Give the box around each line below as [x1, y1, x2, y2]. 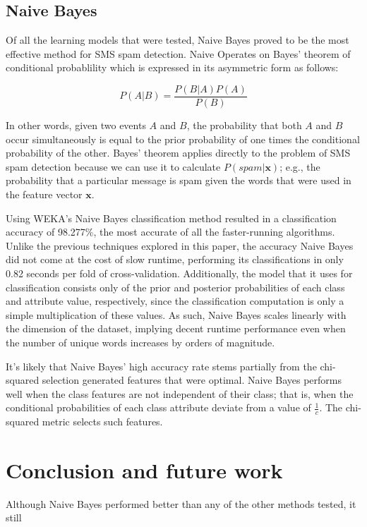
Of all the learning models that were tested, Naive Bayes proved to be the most [6, 32, 349, 47]
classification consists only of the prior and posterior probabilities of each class [6, 279, 345, 294]
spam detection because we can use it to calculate [6, 159, 221, 174]
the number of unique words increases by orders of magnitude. [6, 334, 275, 349]
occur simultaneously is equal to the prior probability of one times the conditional [6, 131, 360, 146]
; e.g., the [279, 159, 320, 174]
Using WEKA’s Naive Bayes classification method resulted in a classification [6, 210, 337, 225]
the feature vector [6, 187, 83, 202]
